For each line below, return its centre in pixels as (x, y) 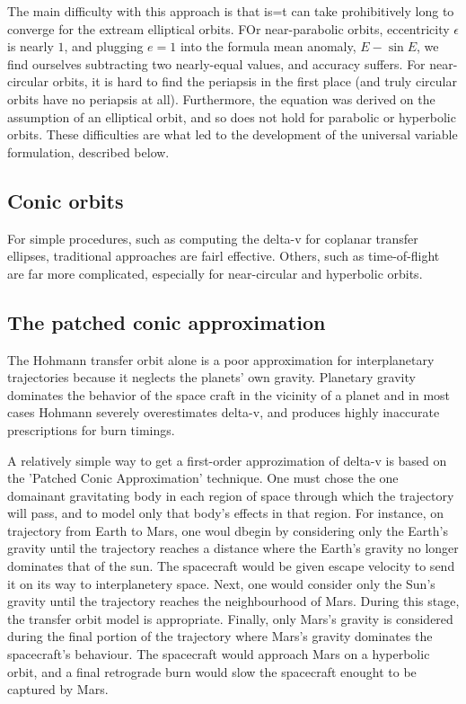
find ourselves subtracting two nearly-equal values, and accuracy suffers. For (216, 63)
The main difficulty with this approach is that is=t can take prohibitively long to (231, 11)
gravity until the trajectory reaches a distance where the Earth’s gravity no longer (233, 548)
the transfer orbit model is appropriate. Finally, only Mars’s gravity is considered (230, 618)
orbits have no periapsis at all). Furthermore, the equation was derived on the (221, 98)
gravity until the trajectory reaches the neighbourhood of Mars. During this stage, (233, 601)
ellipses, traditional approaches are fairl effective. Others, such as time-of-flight (224, 256)
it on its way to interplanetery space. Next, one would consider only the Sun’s (221, 583)
